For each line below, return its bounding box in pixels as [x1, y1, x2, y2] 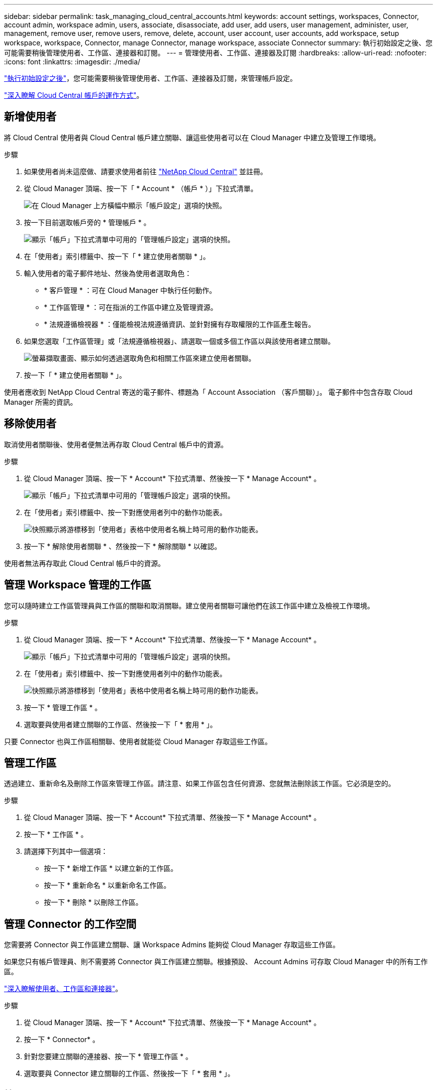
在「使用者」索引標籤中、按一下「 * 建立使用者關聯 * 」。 [24, 252, 210, 261]
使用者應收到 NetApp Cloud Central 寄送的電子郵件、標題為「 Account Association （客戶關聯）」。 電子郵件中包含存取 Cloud [4, 387, 413, 396]
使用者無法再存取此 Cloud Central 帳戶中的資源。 [4, 558, 165, 567]
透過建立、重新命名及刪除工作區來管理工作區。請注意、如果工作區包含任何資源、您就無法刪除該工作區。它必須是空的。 [4, 779, 395, 788]
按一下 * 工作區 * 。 [24, 830, 88, 839]
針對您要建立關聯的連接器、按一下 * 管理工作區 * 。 [24, 1052, 193, 1061]
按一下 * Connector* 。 [24, 1035, 100, 1044]
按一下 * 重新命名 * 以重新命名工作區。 [44, 881, 171, 890]
